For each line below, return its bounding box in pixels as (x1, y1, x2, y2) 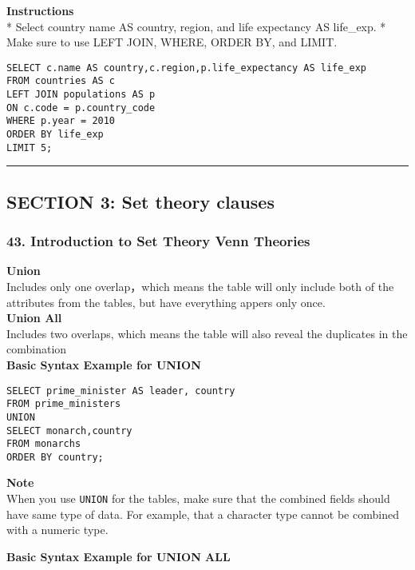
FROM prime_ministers (6, 398, 121, 410)
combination (6, 341, 67, 357)
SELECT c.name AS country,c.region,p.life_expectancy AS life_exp (6, 62, 367, 74)
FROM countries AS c (6, 75, 116, 87)
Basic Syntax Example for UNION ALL (6, 548, 231, 564)
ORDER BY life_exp (6, 129, 104, 141)
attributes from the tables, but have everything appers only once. (6, 293, 326, 310)
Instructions (6, 2, 74, 18)
